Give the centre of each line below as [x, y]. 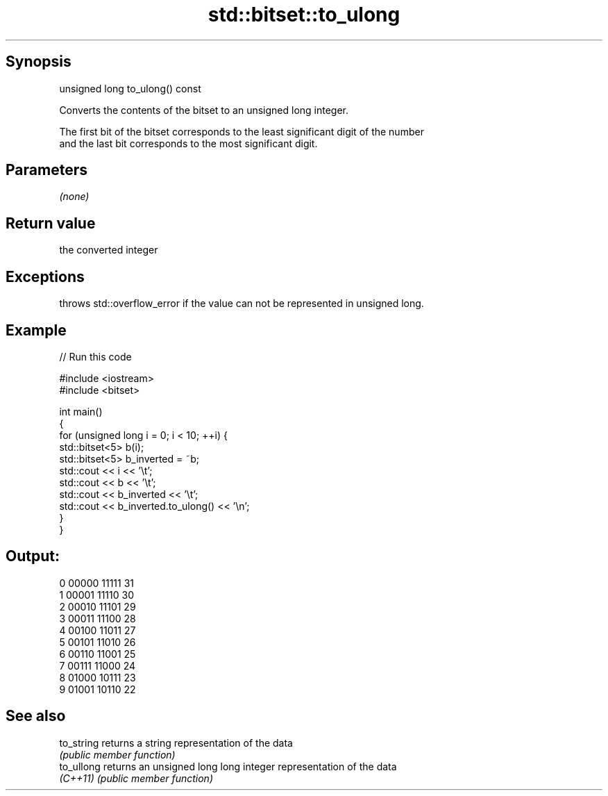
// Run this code [95, 356]
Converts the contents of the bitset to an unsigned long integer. [204, 110]
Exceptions [45, 276]
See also [36, 716]
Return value [51, 223]
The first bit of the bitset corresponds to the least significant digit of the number [242, 131]
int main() [81, 411]
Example [36, 330]
